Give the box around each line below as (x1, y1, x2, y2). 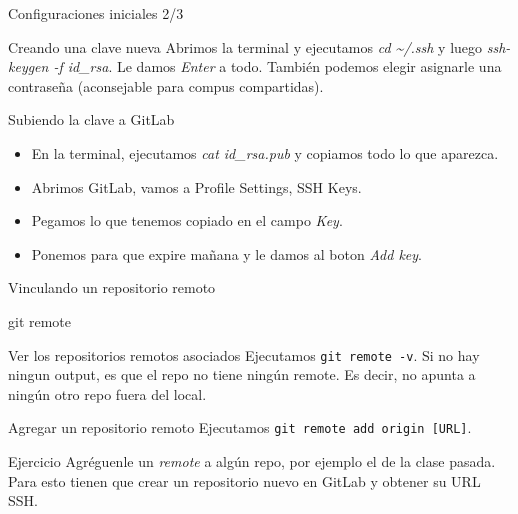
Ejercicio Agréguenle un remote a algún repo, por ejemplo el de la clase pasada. (8, 451, 496, 472)
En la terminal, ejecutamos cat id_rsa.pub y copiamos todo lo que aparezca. (31, 142, 499, 163)
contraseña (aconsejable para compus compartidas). (8, 75, 324, 96)
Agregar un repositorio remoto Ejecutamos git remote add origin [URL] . (8, 417, 472, 438)
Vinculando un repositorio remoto (8, 277, 216, 298)
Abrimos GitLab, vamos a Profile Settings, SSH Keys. (31, 176, 362, 197)
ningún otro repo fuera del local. (8, 383, 207, 404)
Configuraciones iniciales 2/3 (8, 3, 184, 23)
